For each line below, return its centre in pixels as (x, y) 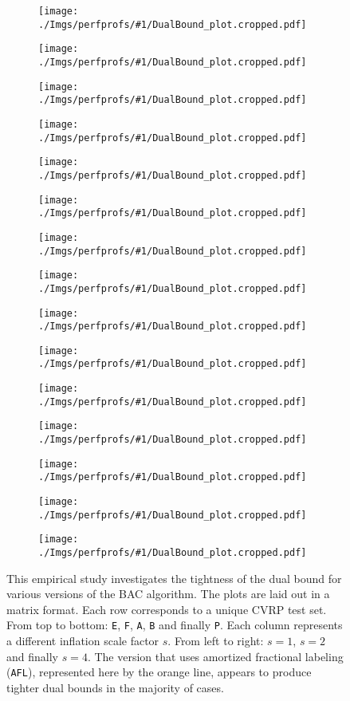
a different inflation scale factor (83, 641)
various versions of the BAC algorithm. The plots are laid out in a (168, 594)
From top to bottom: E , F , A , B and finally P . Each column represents (175, 625)
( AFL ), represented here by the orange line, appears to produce (159, 672)
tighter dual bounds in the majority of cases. (115, 687)
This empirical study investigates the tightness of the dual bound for (174, 578)
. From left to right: (216, 641)
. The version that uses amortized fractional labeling (215, 656)
